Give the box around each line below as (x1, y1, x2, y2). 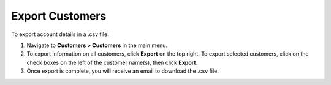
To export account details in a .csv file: (11, 31, 110, 38)
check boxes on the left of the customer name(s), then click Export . (26, 59, 198, 66)
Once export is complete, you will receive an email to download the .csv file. (26, 67, 219, 75)
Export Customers (11, 9, 107, 23)
